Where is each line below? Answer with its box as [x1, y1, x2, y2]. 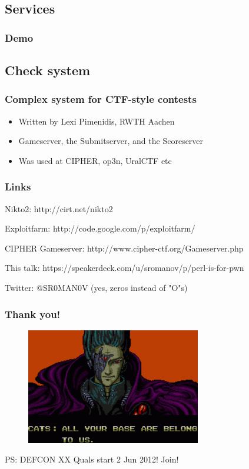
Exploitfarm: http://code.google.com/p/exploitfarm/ [5, 222, 195, 235]
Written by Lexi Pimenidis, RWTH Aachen [18, 115, 175, 127]
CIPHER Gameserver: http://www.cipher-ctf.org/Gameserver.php [5, 242, 244, 254]
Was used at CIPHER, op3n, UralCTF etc [18, 154, 172, 166]
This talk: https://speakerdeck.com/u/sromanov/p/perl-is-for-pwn [5, 262, 244, 274]
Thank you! [5, 306, 61, 321]
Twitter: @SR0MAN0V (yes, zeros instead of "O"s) [5, 282, 188, 293]
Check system [5, 61, 91, 79]
